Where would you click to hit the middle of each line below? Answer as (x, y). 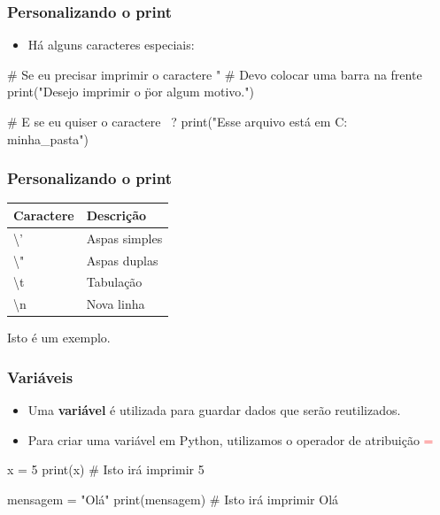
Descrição (116, 215)
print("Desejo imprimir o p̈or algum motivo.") (131, 92)
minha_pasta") (48, 138)
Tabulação (114, 282)
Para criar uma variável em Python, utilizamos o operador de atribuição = (231, 439)
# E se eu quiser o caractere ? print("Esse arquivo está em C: (178, 121)
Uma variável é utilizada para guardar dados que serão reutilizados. (214, 410)
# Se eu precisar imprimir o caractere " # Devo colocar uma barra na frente (215, 74)
